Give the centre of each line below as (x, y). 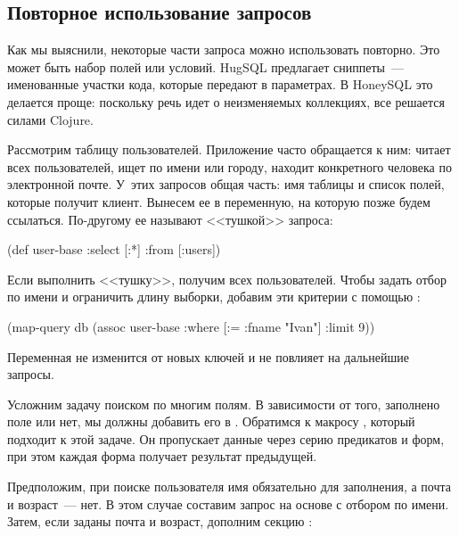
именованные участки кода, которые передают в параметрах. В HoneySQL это (220, 84)
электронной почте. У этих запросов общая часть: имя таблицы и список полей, (226, 184)
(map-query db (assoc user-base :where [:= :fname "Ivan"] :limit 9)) (191, 326)
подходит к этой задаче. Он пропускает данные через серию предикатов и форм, (226, 438)
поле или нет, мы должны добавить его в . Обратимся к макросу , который (211, 421)
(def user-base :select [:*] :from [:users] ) (114, 249)
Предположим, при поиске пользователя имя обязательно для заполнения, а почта (229, 487)
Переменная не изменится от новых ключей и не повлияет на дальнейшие (208, 356)
